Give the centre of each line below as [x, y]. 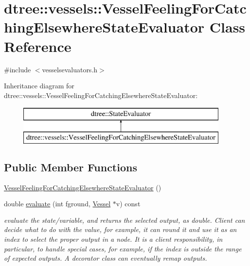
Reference [38, 46]
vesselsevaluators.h [70, 69]
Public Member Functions [71, 167]
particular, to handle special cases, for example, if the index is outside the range [123, 248]
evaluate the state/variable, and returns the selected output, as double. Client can [125, 220]
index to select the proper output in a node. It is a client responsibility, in [113, 239]
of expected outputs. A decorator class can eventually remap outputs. [106, 258]
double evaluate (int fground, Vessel [57, 204]
